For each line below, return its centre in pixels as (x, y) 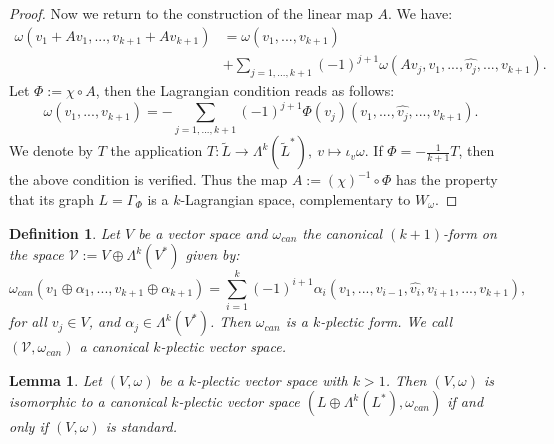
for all (28, 321)
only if (29, 426)
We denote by (51, 150)
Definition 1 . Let (64, 232)
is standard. (141, 426)
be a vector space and (203, 232)
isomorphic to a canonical (88, 401)
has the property (446, 179)
